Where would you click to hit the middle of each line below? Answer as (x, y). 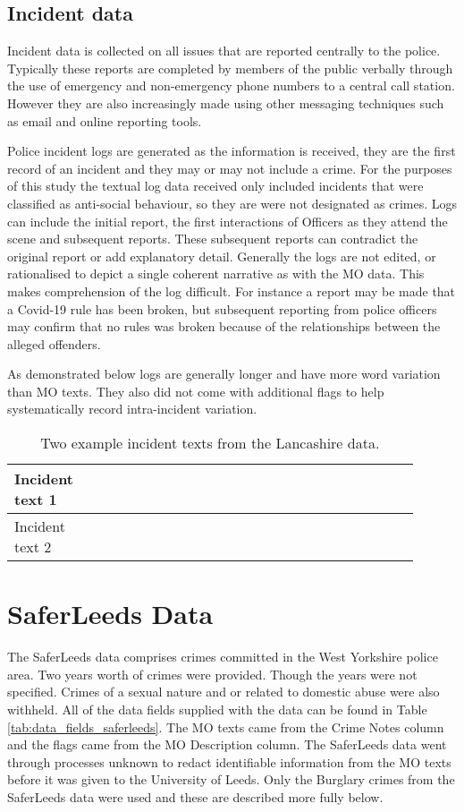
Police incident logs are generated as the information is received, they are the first (232, 151)
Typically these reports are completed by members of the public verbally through (230, 68)
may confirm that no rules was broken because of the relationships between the (224, 326)
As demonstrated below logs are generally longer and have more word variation (224, 374)
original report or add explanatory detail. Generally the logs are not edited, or (222, 256)
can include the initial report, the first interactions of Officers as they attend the (228, 221)
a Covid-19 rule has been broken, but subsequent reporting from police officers (222, 308)
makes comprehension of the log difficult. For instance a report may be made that (232, 291)
